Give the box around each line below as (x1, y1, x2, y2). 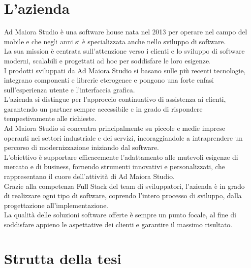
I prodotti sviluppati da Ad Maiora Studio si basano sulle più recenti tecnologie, (4, 65, 246, 75)
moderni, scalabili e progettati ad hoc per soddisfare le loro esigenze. (4, 55, 211, 65)
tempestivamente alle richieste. (4, 113, 96, 123)
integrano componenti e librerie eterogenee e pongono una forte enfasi (4, 75, 214, 85)
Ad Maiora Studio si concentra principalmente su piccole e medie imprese (4, 123, 225, 133)
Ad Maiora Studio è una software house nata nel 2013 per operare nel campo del (4, 27, 247, 37)
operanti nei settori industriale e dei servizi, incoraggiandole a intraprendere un (4, 132, 243, 143)
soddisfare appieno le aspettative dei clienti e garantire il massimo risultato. (4, 219, 232, 229)
